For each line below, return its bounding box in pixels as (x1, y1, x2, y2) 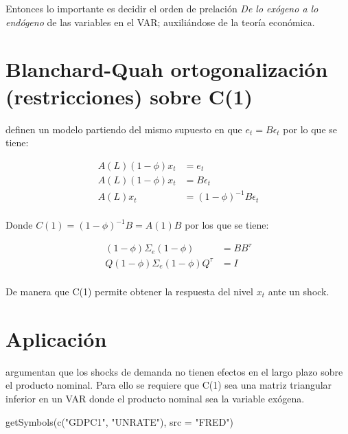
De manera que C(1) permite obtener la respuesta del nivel (5, 284, 253, 298)
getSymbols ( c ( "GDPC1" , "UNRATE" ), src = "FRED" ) (5, 414, 234, 429)
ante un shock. (268, 284, 329, 298)
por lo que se (283, 122, 337, 136)
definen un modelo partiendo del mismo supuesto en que (5, 122, 242, 136)
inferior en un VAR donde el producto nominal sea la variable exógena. (5, 391, 305, 405)
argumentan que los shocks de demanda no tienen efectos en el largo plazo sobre (5, 364, 343, 378)
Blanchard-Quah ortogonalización (5, 55, 328, 83)
